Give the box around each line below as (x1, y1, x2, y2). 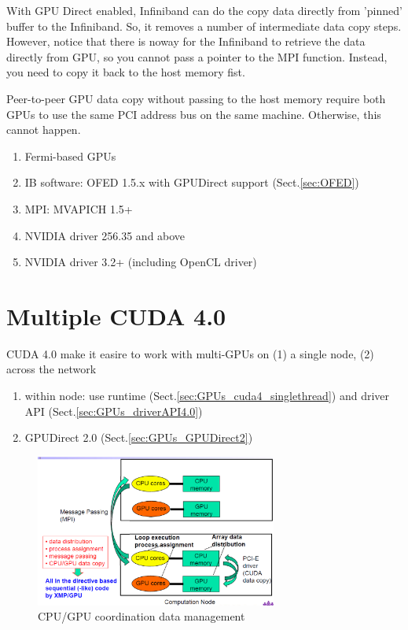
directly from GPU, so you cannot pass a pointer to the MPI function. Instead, (6, 48, 388, 65)
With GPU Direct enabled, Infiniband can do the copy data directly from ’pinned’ (6, 2, 402, 18)
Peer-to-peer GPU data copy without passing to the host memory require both (6, 90, 386, 106)
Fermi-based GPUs (24, 147, 116, 164)
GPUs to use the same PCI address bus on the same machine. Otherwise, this (6, 106, 381, 122)
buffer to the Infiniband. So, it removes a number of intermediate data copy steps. (6, 17, 402, 34)
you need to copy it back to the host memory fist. (6, 64, 245, 80)
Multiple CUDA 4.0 (6, 299, 226, 332)
